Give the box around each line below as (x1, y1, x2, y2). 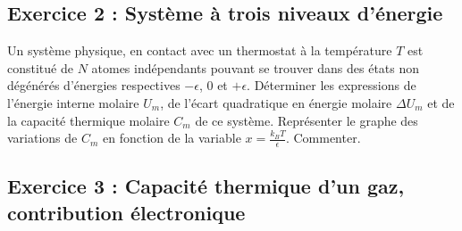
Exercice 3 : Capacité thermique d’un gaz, (7, 172, 405, 200)
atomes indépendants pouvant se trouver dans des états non (91, 58, 420, 77)
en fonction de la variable (103, 128, 241, 147)
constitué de (7, 58, 73, 77)
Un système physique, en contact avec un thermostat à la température (7, 41, 392, 60)
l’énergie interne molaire (7, 93, 139, 111)
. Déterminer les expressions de (247, 76, 416, 95)
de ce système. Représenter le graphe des (195, 111, 418, 129)
